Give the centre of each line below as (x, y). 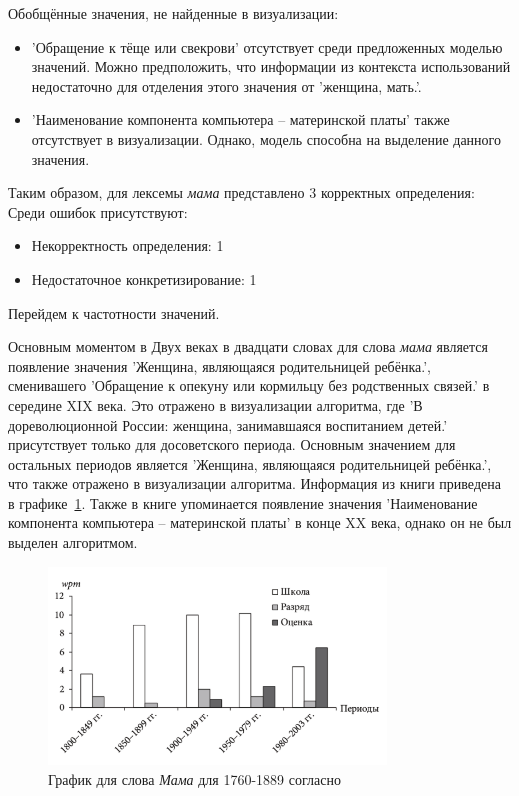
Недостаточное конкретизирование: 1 (144, 278)
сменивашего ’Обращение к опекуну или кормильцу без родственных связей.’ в (249, 385)
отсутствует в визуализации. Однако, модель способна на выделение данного (266, 138)
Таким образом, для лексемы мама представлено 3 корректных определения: (241, 192)
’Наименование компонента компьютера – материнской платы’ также (240, 119)
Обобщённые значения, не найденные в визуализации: (173, 13)
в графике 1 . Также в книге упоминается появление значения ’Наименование (243, 502)
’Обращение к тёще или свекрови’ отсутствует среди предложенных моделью (267, 46)
